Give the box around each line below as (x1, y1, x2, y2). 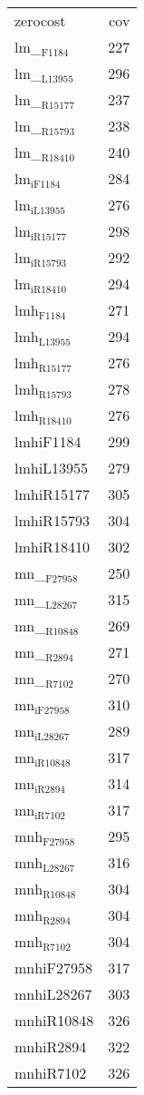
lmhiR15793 (14, 510, 90, 531)
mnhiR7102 (14, 1062, 87, 1083)
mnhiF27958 (14, 957, 93, 978)
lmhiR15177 (14, 484, 90, 504)
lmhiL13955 (14, 457, 89, 478)
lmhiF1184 (14, 431, 82, 452)
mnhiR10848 (14, 1010, 94, 1031)
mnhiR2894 (14, 1036, 87, 1057)
